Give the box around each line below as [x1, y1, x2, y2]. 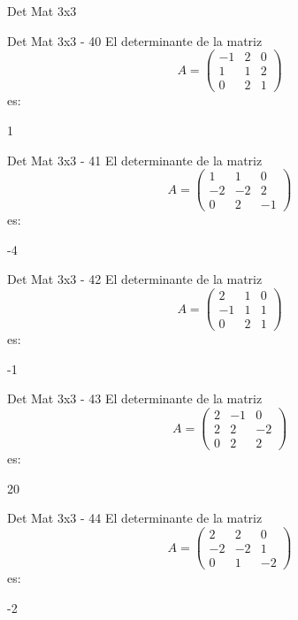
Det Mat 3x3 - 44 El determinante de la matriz [7, 509, 263, 527]
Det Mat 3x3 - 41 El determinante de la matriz [7, 150, 263, 169]
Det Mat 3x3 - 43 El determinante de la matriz [7, 389, 263, 408]
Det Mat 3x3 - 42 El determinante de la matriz [7, 270, 263, 288]
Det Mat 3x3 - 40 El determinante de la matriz [7, 31, 263, 50]
